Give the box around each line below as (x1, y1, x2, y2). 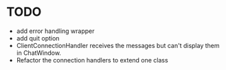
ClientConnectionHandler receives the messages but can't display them (16, 41, 220, 49)
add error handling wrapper (16, 27, 95, 35)
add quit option (16, 34, 60, 42)
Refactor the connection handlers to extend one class (16, 56, 169, 64)
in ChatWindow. (16, 49, 61, 57)
